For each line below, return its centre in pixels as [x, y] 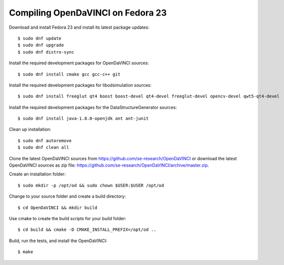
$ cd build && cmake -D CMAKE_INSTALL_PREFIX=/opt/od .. [87, 230]
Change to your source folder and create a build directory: [67, 196]
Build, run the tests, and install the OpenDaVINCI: [58, 241]
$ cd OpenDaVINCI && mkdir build [57, 208]
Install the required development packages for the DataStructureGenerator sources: [93, 107]
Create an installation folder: [37, 174]
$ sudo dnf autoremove [45, 141]
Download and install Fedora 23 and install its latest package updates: [79, 27]
